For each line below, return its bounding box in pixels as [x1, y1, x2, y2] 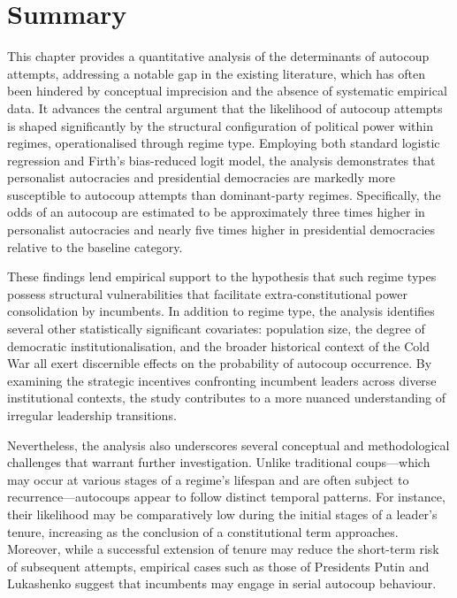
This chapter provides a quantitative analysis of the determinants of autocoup [7, 47, 430, 65]
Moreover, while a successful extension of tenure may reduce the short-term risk [7, 540, 439, 558]
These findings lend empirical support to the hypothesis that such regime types [7, 267, 437, 286]
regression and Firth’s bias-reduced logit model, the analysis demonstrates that [7, 150, 436, 169]
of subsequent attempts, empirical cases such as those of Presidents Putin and [7, 556, 430, 575]
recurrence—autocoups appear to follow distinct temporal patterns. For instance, [7, 487, 446, 506]
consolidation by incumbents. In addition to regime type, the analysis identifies [7, 302, 435, 320]
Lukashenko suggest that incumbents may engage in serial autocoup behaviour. [7, 574, 437, 593]
